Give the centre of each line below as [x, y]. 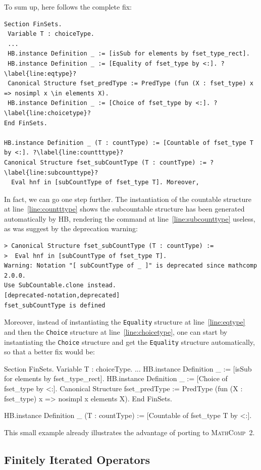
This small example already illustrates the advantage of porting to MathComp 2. [129, 432]
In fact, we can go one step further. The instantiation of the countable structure [128, 199]
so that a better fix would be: [49, 352]
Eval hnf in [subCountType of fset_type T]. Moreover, [105, 182]
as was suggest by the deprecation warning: [71, 228]
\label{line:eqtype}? [40, 73]
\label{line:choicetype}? [47, 113]
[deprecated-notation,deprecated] [62, 296]
